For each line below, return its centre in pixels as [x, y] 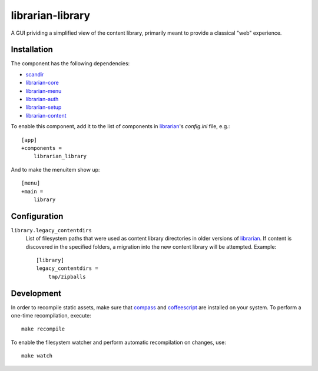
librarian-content [46, 115]
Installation [32, 50]
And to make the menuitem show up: [55, 169]
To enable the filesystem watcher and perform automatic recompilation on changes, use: [118, 342]
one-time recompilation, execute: [51, 316]
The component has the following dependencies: [70, 63]
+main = [32, 191]
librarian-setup [44, 107]
